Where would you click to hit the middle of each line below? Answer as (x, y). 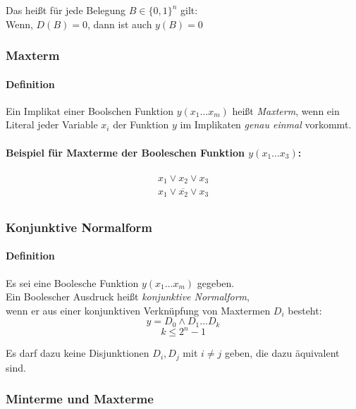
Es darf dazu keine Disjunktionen (78, 353)
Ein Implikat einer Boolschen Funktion (90, 110)
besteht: (305, 310)
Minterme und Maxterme (80, 399)
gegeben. (216, 282)
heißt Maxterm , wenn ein (286, 110)
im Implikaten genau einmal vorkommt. (266, 124)
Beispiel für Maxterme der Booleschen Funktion (125, 152)
